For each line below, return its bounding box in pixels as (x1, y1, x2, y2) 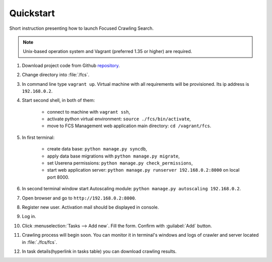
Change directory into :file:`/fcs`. (22, 72, 90, 78)
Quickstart (9, 8, 55, 19)
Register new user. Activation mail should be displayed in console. (22, 204, 159, 210)
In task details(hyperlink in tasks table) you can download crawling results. (22, 248, 177, 254)
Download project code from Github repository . (22, 62, 120, 68)
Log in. (22, 214, 36, 220)
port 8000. (47, 174, 70, 180)
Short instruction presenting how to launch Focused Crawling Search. (9, 25, 154, 31)
